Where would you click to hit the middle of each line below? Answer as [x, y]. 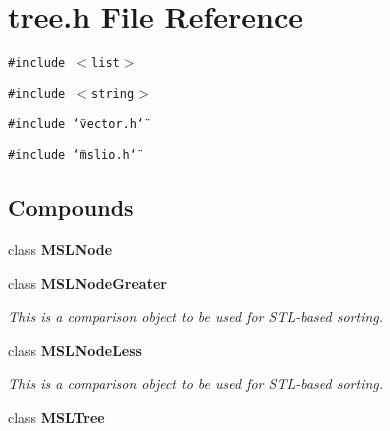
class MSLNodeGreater [87, 282]
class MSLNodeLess [75, 349]
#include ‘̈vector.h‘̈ [76, 124]
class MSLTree [56, 416]
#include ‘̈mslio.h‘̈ [72, 155]
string [113, 93]
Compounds [71, 207]
